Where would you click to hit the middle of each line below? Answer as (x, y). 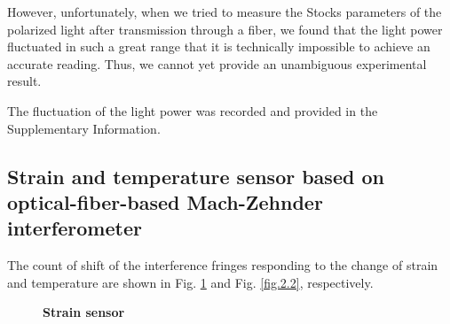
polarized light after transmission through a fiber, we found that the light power (225, 29)
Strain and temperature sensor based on (196, 176)
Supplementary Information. (84, 128)
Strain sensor (84, 312)
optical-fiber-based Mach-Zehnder (165, 201)
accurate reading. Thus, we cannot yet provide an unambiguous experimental (217, 63)
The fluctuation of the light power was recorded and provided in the (193, 110)
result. (24, 81)
